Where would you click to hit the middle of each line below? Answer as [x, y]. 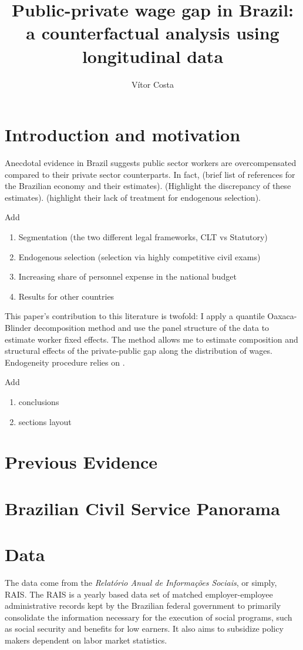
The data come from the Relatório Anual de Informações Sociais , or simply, [141, 582]
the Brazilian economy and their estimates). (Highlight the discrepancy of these [148, 186]
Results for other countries [66, 296]
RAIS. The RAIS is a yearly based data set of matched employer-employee [139, 594]
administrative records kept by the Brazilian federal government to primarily [143, 606]
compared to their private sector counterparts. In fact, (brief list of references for [150, 174]
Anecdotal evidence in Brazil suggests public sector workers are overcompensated [151, 163]
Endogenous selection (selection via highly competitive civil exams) [139, 256]
